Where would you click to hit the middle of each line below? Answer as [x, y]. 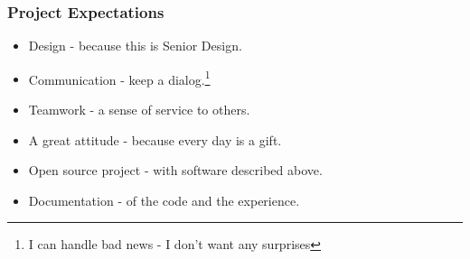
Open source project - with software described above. [175, 170]
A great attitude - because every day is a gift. [155, 139]
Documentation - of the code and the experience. [164, 200]
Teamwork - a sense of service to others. [139, 110]
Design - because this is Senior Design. [135, 46]
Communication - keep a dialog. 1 [119, 78]
